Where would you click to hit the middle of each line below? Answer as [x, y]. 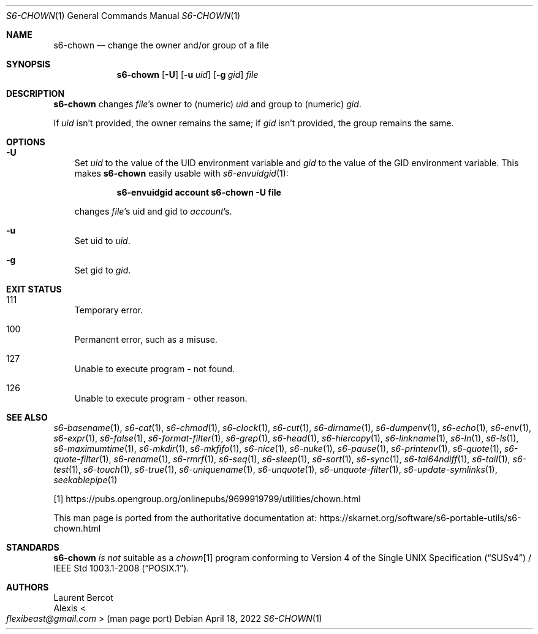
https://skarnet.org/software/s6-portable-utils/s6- [420, 518]
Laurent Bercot [83, 598]
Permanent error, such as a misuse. [146, 339]
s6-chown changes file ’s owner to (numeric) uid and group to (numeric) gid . [207, 104]
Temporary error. [109, 310]
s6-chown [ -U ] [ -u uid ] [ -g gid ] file [188, 74]
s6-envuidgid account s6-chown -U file [199, 192]
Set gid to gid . [103, 270]
